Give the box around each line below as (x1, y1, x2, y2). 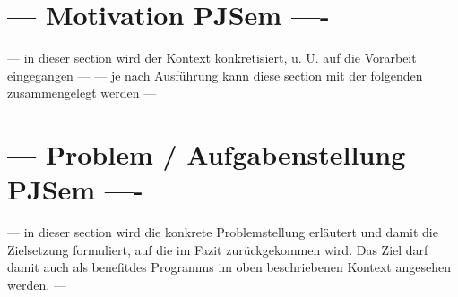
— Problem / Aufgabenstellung (7, 136, 406, 173)
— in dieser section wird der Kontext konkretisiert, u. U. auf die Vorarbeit (7, 48, 417, 67)
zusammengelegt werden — (7, 83, 157, 102)
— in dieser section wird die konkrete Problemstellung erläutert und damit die (7, 223, 438, 242)
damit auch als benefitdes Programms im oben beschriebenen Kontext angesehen (7, 258, 451, 276)
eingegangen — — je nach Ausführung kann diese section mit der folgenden (7, 65, 423, 84)
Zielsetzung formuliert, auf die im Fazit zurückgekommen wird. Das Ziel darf (7, 240, 428, 259)
